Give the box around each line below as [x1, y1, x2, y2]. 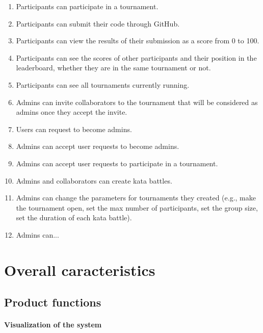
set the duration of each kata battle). [16, 212, 132, 223]
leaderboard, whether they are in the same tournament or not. [16, 62, 211, 73]
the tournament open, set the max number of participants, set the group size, [16, 202, 258, 213]
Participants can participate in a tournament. [16, 1, 159, 11]
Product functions [4, 294, 101, 310]
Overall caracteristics [4, 259, 155, 280]
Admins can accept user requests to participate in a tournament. [16, 158, 218, 168]
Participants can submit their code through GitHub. [16, 18, 180, 29]
